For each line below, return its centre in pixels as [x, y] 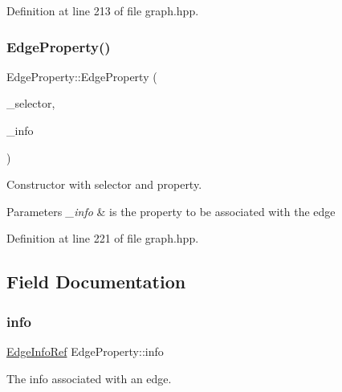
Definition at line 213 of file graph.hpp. [103, 10]
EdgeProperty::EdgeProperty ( [82, 76]
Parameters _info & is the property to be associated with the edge [171, 211]
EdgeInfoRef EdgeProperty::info [85, 351]
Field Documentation [96, 282]
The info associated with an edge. [89, 378]
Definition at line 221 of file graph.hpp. [103, 238]
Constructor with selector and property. [104, 184]
